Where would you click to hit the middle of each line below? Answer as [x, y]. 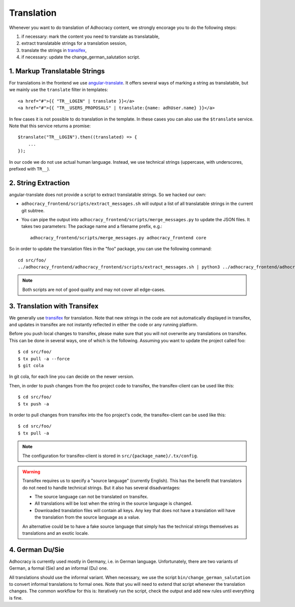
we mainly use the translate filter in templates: [59, 90]
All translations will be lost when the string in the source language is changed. [114, 503]
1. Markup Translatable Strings [57, 71]
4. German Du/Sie [37, 550]
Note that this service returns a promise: [50, 126]
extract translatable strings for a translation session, [74, 43]
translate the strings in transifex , [54, 50]
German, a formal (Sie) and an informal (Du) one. [59, 568]
